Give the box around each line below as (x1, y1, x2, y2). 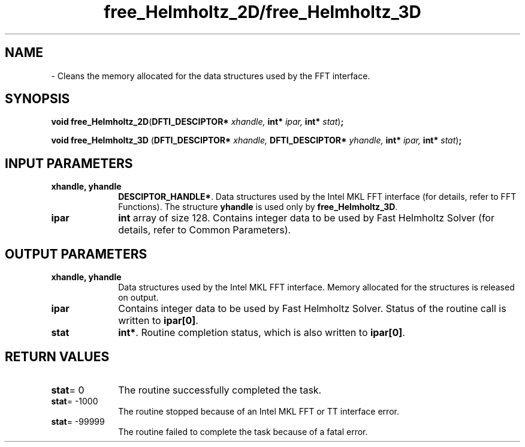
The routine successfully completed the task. (118, 383, 322, 396)
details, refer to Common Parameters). (118, 224, 291, 236)
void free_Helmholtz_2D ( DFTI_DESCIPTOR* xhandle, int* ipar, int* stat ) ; (51, 116, 344, 127)
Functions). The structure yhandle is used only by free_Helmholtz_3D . (118, 202, 398, 212)
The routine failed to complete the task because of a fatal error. (118, 426, 368, 437)
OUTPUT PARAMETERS (5, 246, 147, 262)
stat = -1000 (51, 395, 98, 406)
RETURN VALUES (5, 349, 110, 364)
